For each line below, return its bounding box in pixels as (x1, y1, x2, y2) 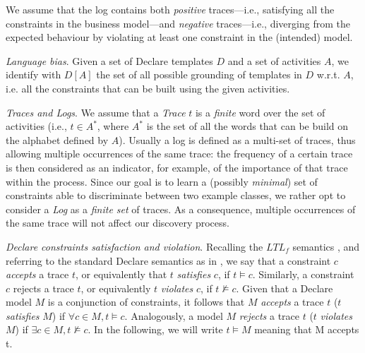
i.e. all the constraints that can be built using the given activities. (6, 80, 290, 95)
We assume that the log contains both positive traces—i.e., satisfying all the (6, 2, 335, 16)
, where (97, 119, 129, 133)
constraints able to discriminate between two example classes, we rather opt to (6, 188, 346, 203)
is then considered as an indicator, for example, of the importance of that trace (6, 160, 348, 174)
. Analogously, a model (124, 308, 223, 323)
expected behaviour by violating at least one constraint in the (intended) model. (6, 30, 353, 44)
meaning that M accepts (254, 322, 359, 337)
